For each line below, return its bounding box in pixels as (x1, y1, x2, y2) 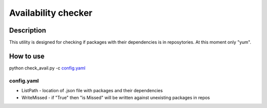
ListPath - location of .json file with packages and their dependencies (21, 88, 163, 94)
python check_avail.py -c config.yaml (9, 65, 86, 71)
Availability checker (9, 7, 92, 18)
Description (9, 26, 46, 35)
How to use (9, 52, 44, 60)
